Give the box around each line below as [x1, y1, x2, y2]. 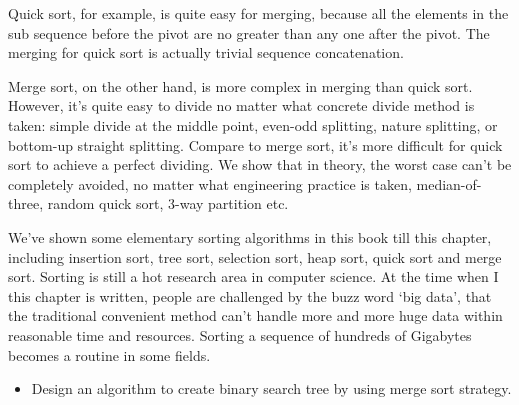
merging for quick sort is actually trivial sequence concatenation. [8, 42, 404, 63]
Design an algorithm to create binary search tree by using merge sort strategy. [31, 378, 512, 399]
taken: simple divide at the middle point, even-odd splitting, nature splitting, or [8, 114, 498, 135]
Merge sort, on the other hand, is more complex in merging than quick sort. [8, 75, 473, 96]
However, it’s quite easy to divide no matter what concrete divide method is [8, 95, 475, 116]
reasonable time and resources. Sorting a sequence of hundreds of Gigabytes [8, 324, 472, 345]
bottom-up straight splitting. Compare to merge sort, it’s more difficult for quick [8, 134, 503, 155]
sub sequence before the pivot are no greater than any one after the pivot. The [8, 22, 490, 43]
